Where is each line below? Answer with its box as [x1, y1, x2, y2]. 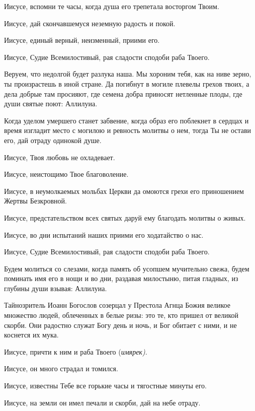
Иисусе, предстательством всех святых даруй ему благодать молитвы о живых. [4, 212, 246, 223]
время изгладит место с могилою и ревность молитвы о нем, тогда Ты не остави [4, 125, 251, 135]
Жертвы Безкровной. [4, 195, 67, 206]
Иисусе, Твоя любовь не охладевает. [4, 152, 115, 162]
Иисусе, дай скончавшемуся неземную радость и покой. [4, 18, 176, 28]
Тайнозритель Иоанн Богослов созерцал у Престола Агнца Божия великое [4, 300, 230, 310]
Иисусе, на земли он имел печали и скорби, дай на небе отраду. [4, 397, 201, 407]
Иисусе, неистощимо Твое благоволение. [4, 169, 129, 179]
